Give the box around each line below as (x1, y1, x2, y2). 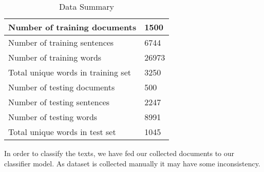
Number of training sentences (8, 36, 114, 48)
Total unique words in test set (8, 126, 116, 138)
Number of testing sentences (8, 96, 110, 108)
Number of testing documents (8, 81, 115, 93)
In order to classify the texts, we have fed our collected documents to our (4, 148, 235, 158)
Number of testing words (8, 111, 98, 123)
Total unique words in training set (8, 66, 131, 78)
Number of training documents (8, 21, 137, 33)
